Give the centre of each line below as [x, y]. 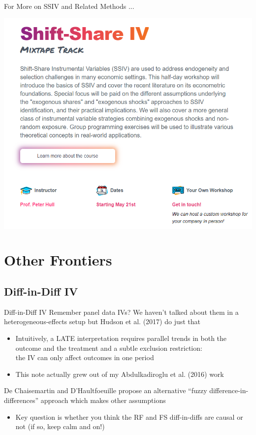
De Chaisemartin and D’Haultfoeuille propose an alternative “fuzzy [106, 390]
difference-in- [229, 390]
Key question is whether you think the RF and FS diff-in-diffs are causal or [129, 417]
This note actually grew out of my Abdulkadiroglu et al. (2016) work [120, 374]
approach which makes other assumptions [103, 400]
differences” [21, 400]
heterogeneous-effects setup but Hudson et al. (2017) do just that [102, 321]
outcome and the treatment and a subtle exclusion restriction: [109, 348]
